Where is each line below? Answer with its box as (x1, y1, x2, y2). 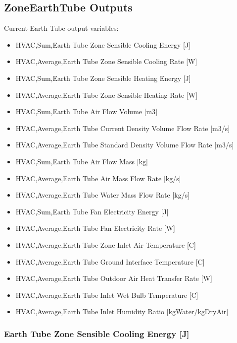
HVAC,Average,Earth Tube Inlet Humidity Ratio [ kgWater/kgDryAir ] (15, 306, 229, 317)
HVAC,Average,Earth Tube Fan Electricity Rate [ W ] (15, 223, 175, 233)
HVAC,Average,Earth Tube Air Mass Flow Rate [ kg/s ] (15, 173, 181, 183)
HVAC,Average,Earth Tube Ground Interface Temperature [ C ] (15, 256, 205, 267)
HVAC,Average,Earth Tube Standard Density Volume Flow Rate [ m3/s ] (15, 139, 234, 150)
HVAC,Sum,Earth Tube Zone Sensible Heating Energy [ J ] (15, 72, 191, 83)
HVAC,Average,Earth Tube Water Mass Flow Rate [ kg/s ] (15, 190, 190, 200)
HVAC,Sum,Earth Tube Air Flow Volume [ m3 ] (15, 106, 158, 117)
